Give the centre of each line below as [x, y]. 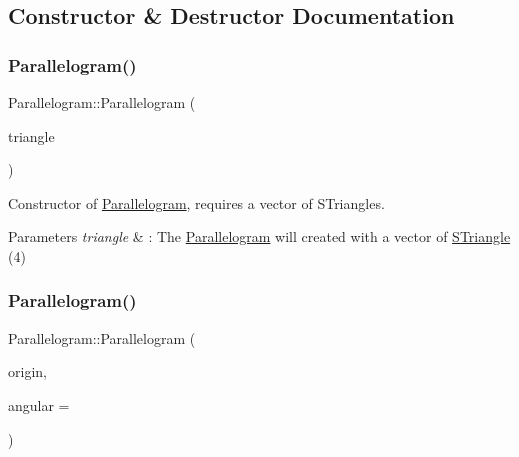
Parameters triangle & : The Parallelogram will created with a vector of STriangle [259, 236]
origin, [27, 371]
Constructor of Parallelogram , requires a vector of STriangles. [196, 202]
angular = [39, 404]
